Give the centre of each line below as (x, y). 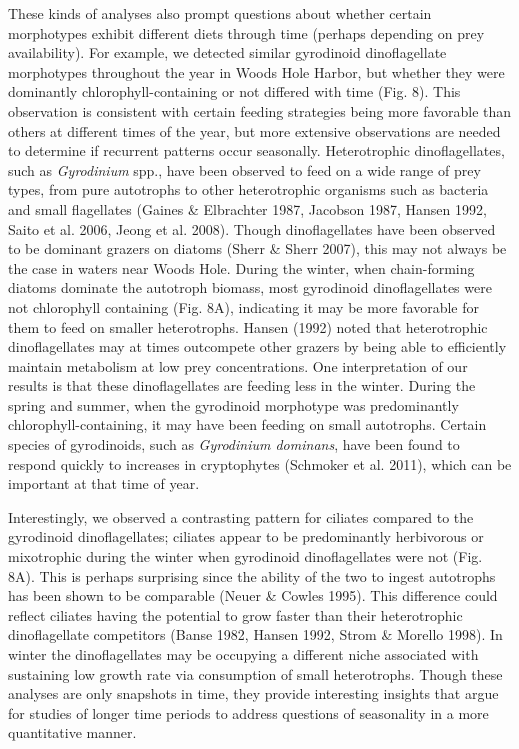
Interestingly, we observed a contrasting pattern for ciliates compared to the (241, 516)
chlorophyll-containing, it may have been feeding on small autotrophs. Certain (247, 424)
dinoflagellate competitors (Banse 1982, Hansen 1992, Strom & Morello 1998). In (255, 634)
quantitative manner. (72, 732)
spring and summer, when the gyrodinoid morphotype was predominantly (233, 404)
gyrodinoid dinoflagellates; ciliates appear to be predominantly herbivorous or (246, 536)
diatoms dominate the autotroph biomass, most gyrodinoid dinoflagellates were (250, 287)
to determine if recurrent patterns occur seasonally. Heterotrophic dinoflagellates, (256, 150)
